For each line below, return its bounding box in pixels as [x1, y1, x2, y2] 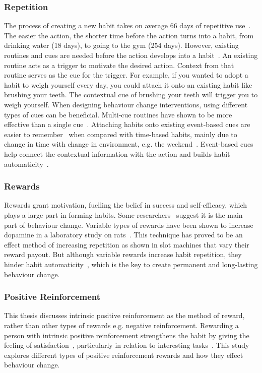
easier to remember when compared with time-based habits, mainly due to [4, 129, 237, 139]
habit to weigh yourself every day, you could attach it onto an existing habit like [4, 79, 252, 90]
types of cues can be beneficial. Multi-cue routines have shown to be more [4, 109, 232, 119]
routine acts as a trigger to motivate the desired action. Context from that [4, 59, 234, 70]
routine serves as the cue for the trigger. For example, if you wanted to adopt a [4, 70, 248, 80]
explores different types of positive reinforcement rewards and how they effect [4, 349, 243, 360]
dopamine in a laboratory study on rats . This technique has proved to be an [4, 229, 243, 240]
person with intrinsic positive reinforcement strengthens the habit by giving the [4, 330, 249, 340]
